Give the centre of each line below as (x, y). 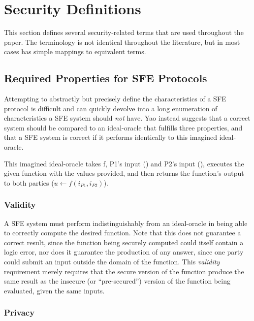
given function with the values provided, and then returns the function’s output (124, 173)
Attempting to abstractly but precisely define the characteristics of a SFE (115, 99)
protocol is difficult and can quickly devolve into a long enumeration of (111, 108)
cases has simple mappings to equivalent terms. (75, 51)
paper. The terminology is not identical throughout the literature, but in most (122, 42)
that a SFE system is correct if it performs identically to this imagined (111, 137)
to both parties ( (29, 182)
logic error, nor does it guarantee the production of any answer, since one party (124, 252)
